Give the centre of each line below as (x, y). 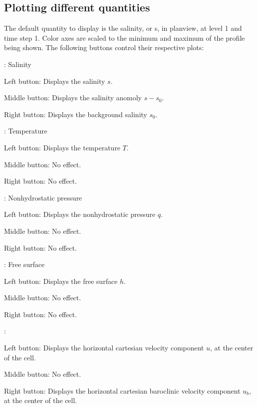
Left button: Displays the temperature (62, 147)
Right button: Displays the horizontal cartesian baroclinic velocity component (122, 390)
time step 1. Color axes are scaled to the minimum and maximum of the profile (125, 37)
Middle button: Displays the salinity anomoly (73, 98)
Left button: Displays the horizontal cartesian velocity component (104, 348)
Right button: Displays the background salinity (76, 114)
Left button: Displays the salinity (55, 81)
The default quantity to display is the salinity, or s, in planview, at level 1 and (123, 28)
